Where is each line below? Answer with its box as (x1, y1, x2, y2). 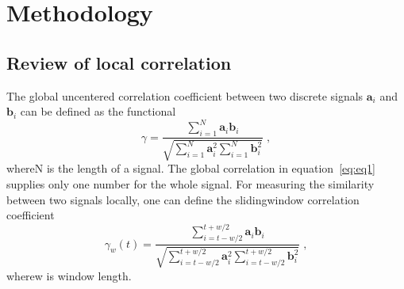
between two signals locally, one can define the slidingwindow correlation (6, 191, 360, 207)
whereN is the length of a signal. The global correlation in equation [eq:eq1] (6, 160, 376, 177)
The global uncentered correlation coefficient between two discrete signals (6, 87, 364, 104)
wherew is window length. (6, 267, 132, 283)
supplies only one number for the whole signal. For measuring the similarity (6, 176, 375, 192)
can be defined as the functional (20, 103, 176, 120)
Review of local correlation (6, 50, 232, 74)
